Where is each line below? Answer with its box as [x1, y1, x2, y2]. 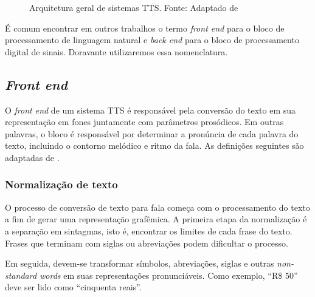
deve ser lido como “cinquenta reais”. [5, 281, 142, 293]
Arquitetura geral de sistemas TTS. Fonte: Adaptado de [29, 1, 238, 13]
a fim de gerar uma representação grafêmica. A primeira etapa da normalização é [5, 213, 307, 225]
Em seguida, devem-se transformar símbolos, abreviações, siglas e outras [5, 257, 274, 270]
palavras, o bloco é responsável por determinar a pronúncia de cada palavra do [5, 127, 299, 140]
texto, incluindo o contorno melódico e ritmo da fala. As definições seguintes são [5, 139, 304, 152]
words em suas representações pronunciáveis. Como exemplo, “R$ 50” [40, 268, 298, 281]
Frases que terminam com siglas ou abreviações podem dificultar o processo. [5, 236, 289, 249]
